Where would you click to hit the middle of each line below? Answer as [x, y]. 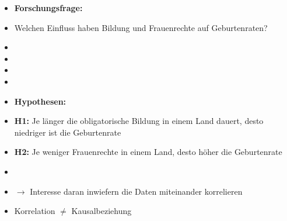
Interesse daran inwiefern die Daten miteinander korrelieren [136, 191]
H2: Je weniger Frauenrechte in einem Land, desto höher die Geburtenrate [148, 152]
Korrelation [35, 211]
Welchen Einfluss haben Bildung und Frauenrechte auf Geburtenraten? [141, 27]
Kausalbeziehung [101, 211]
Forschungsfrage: [48, 8]
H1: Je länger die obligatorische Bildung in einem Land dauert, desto [139, 121]
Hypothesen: [40, 101]
